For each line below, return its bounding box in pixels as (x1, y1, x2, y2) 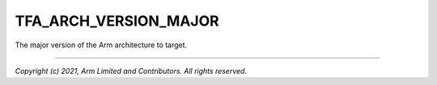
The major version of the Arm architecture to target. (15, 40, 188, 50)
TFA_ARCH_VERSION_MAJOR (15, 12, 219, 30)
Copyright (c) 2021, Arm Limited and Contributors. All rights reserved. (15, 66, 247, 75)
